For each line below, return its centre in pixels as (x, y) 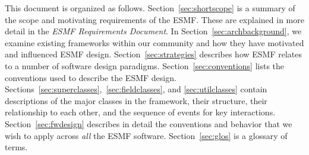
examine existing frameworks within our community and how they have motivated (154, 42)
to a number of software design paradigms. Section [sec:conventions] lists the (145, 65)
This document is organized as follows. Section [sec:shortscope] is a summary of (150, 8)
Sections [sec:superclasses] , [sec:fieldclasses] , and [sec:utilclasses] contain (136, 89)
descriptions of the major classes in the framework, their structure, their (136, 100)
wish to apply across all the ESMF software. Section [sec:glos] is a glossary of (146, 135)
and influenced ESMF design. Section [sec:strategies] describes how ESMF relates (154, 54)
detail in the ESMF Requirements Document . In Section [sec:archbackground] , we (153, 31)
